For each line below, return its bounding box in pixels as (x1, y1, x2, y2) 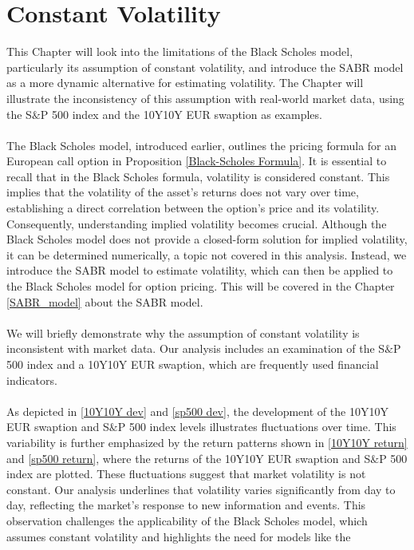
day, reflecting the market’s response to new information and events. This (6, 497, 366, 513)
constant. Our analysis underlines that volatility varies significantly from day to (6, 481, 396, 497)
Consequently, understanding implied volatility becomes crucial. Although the (6, 215, 387, 231)
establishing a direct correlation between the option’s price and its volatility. (6, 200, 380, 216)
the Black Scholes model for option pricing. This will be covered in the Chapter (6, 278, 395, 295)
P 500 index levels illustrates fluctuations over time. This (117, 418, 396, 435)
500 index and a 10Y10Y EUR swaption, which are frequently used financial (6, 356, 379, 372)
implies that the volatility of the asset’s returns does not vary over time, (6, 184, 359, 200)
